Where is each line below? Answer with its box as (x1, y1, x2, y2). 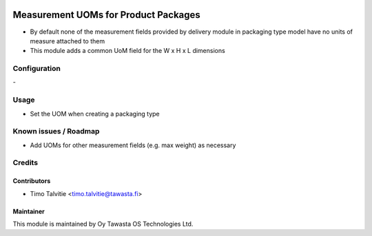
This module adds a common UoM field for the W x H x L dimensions (30, 47, 225, 55)
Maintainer (12, 207, 45, 215)
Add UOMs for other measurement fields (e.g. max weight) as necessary (30, 141, 236, 149)
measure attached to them (30, 36, 105, 45)
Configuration (12, 64, 61, 74)
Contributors (12, 177, 51, 185)
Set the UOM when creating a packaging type (30, 109, 160, 118)
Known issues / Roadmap (12, 127, 100, 136)
